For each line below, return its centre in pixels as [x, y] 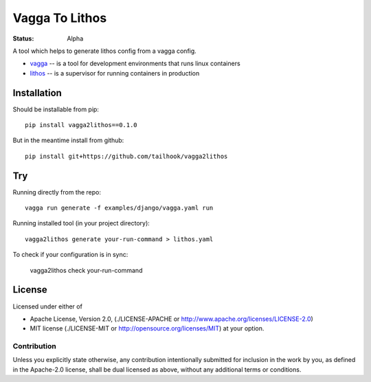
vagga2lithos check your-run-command [86, 270]
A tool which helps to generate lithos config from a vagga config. [105, 51]
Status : [23, 38]
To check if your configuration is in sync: [70, 255]
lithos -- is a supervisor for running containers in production [115, 73]
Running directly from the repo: [57, 192]
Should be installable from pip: [56, 109]
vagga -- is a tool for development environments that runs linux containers [135, 64]
